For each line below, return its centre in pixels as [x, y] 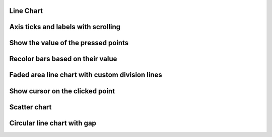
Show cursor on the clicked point [62, 91]
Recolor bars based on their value [63, 59]
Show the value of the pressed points [69, 43]
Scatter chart [30, 107]
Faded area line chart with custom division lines [86, 75]
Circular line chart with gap [53, 123]
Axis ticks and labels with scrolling [65, 27]
